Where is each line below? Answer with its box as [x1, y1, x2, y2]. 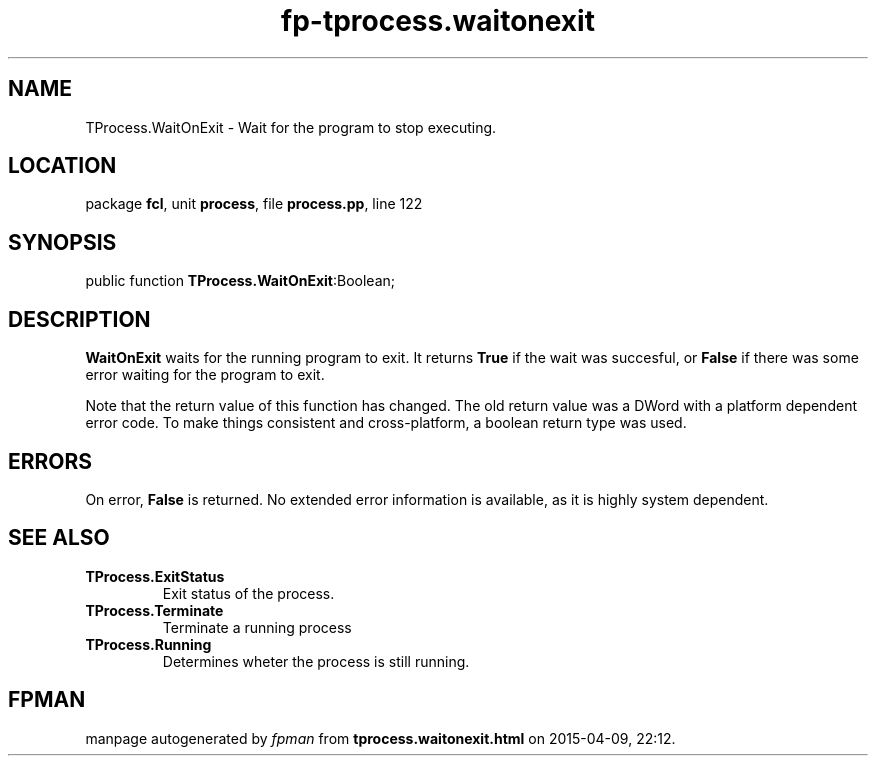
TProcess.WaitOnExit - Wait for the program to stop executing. [85, 118, 497, 136]
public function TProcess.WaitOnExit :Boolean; [85, 272, 395, 290]
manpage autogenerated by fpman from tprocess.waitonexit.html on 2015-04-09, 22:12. [85, 729, 676, 747]
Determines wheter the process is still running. [162, 652, 470, 670]
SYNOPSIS [8, 229, 117, 255]
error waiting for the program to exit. [85, 366, 325, 384]
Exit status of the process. [162, 584, 335, 602]
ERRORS [8, 448, 93, 474]
